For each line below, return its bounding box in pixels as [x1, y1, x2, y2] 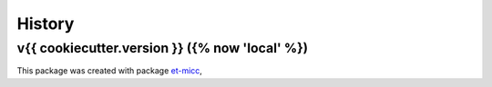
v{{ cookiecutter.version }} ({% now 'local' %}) [16, 40, 309, 56]
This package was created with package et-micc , [16, 65, 202, 76]
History [16, 14, 75, 34]
